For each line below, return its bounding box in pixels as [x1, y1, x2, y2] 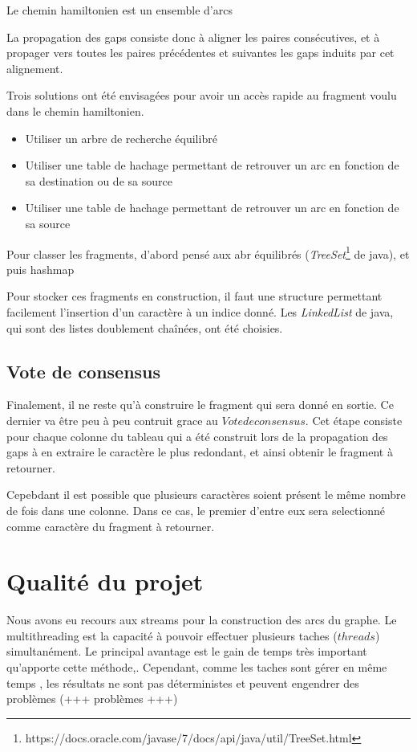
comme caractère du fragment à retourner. [6, 517, 215, 534]
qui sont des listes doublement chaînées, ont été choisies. [6, 319, 283, 336]
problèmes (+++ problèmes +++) [6, 690, 178, 707]
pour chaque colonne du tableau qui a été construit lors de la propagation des [6, 427, 388, 444]
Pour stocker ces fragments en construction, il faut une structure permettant [6, 288, 383, 304]
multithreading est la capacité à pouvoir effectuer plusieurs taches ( [6, 627, 338, 644]
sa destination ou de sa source [25, 172, 172, 189]
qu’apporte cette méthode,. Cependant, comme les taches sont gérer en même [6, 659, 387, 676]
